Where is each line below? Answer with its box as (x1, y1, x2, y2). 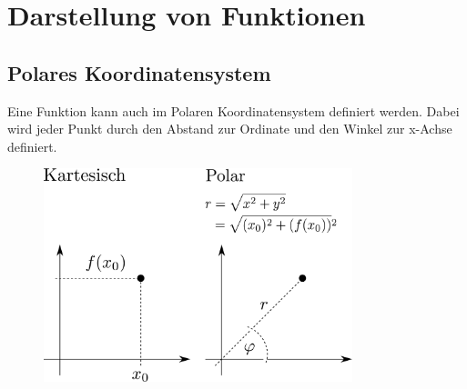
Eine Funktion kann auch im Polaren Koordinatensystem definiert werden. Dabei (7, 101, 460, 120)
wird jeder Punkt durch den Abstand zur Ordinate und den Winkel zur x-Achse (7, 119, 452, 138)
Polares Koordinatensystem (7, 58, 271, 86)
